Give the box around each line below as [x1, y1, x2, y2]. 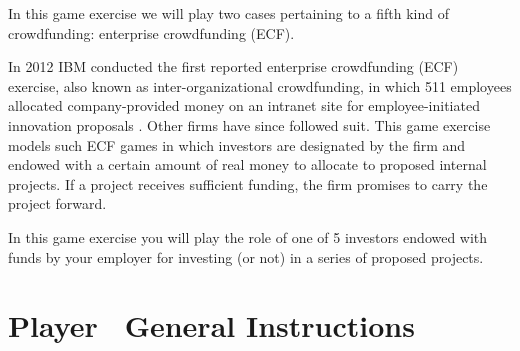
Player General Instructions [8, 305, 415, 346]
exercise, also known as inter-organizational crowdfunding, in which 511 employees [8, 75, 512, 96]
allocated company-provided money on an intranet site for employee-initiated [8, 95, 480, 116]
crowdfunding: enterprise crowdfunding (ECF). [8, 22, 295, 43]
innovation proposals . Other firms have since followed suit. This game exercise [8, 114, 491, 135]
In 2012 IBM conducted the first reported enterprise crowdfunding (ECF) [8, 56, 459, 77]
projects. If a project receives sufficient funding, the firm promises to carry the [8, 173, 488, 194]
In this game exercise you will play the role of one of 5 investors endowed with [8, 226, 488, 247]
